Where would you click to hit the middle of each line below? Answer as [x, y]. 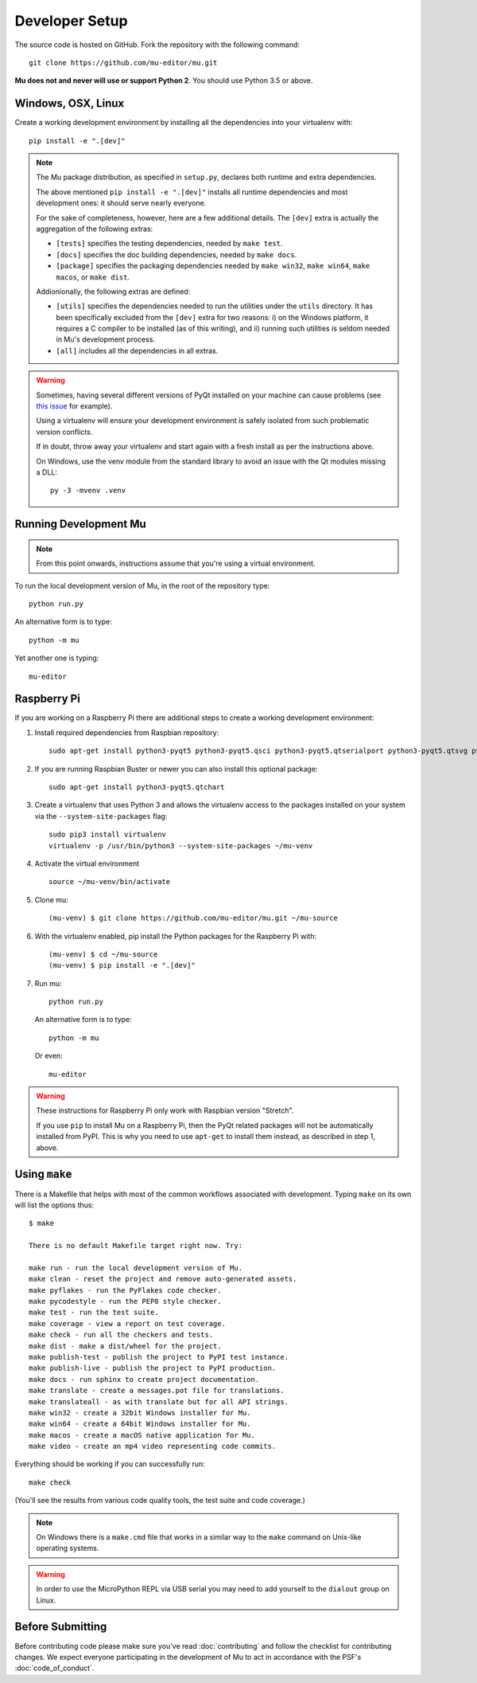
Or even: [48, 1056]
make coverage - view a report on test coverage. [128, 1323]
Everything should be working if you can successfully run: [110, 1464]
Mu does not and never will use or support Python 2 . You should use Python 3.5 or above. [164, 80]
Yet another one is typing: [57, 658]
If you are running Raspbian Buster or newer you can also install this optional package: [176, 769]
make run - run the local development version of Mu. [136, 1268]
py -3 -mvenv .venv [88, 491]
